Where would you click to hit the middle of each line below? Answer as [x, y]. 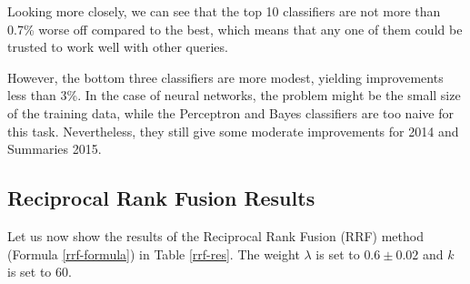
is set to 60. [40, 272]
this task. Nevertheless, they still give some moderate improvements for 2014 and [233, 131]
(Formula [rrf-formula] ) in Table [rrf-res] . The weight [154, 254]
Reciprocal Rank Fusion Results [161, 198]
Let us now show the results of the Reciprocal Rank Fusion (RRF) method [215, 235]
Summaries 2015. [55, 149]
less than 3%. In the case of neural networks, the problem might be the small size [234, 95]
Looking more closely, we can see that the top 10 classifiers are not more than [224, 11]
